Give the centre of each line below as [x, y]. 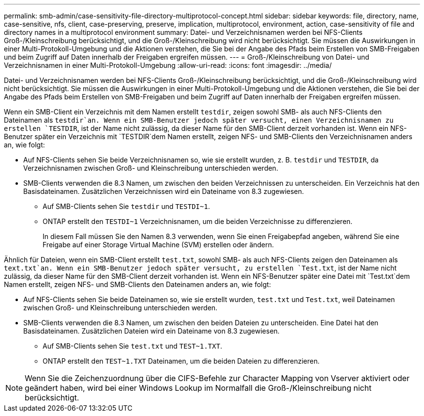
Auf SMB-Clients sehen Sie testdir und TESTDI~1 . [126, 206]
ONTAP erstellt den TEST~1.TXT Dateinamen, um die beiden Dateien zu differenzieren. [181, 361]
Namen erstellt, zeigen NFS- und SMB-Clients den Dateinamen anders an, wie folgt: [137, 284]
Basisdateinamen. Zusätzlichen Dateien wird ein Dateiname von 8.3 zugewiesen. [151, 331]
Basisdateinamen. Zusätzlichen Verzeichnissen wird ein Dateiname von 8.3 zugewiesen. [164, 191]
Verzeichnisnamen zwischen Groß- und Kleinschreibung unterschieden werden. [151, 168]
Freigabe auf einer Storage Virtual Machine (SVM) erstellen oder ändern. [158, 245]
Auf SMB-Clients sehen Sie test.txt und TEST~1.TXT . [132, 346]
